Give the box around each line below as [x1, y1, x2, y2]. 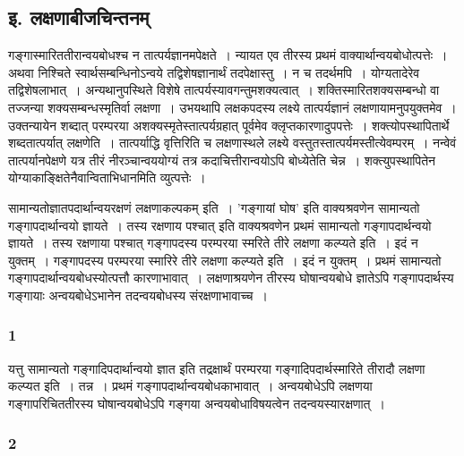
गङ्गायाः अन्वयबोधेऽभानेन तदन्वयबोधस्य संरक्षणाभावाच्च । [8, 285, 268, 304]
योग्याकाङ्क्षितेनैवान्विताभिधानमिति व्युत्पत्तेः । [8, 168, 206, 187]
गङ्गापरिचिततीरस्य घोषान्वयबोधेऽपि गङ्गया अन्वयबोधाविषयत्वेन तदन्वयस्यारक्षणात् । [8, 393, 385, 412]
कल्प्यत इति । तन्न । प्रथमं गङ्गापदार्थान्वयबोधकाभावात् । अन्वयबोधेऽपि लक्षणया [8, 376, 373, 395]
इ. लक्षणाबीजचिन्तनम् [8, 4, 150, 31]
